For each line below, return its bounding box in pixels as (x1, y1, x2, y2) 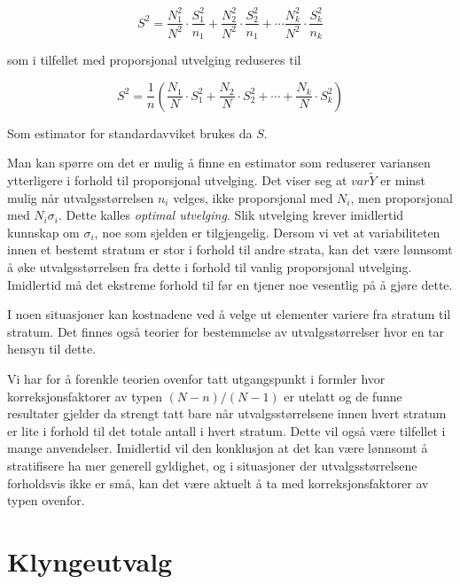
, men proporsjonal (350, 188, 453, 206)
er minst (380, 171, 426, 190)
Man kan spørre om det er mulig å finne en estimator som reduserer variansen (7, 153, 431, 172)
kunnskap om (7, 222, 80, 241)
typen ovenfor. (7, 491, 85, 510)
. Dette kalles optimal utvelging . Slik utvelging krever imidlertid (58, 206, 404, 224)
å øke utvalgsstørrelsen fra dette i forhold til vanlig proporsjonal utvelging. (7, 257, 412, 276)
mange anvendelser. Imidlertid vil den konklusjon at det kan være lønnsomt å (7, 439, 428, 457)
